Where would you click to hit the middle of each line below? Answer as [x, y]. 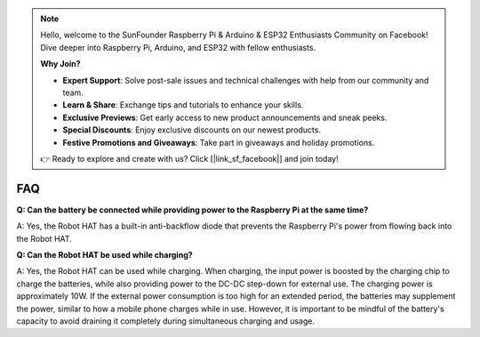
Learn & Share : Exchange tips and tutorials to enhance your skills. [183, 105]
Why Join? [60, 64]
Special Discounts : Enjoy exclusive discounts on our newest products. [192, 130]
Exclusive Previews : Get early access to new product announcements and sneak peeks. [225, 117]
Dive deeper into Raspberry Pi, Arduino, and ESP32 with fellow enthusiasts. [178, 47]
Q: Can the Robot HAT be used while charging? [104, 254]
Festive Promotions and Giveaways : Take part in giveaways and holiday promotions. [219, 142]
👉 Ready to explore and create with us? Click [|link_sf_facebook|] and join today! [189, 158]
